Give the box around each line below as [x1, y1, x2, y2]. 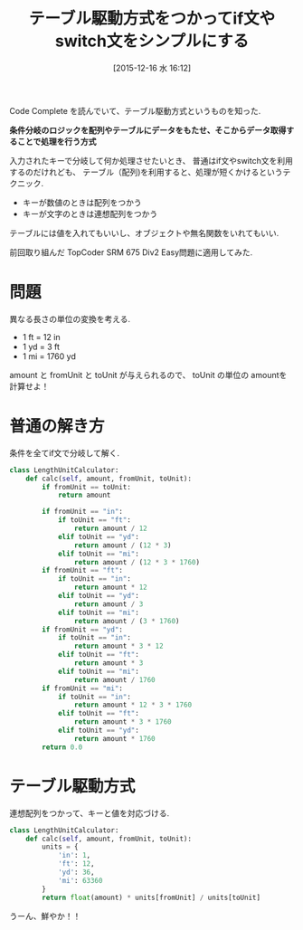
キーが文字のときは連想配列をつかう [22, 208, 158, 219]
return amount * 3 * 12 [73, 641, 165, 651]
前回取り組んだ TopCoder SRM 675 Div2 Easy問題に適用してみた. [9, 246, 253, 258]
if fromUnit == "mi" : [42, 684, 124, 693]
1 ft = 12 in [22, 331, 61, 342]
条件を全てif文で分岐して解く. [9, 447, 120, 458]
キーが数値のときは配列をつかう [22, 196, 142, 208]
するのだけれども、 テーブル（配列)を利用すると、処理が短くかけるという [9, 166, 283, 177]
